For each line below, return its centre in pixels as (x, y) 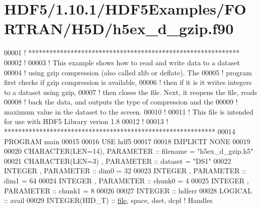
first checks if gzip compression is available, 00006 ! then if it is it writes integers (128, 82)
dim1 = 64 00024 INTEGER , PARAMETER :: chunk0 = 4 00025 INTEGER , (126, 181)
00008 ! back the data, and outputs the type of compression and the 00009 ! (121, 102)
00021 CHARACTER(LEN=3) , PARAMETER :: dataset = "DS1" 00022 (118, 161)
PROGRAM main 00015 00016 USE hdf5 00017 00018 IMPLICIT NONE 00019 (127, 141)
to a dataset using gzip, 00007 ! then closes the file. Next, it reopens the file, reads (131, 92)
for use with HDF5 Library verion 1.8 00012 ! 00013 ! (86, 121)
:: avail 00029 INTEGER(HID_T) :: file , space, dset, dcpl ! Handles (108, 200)
